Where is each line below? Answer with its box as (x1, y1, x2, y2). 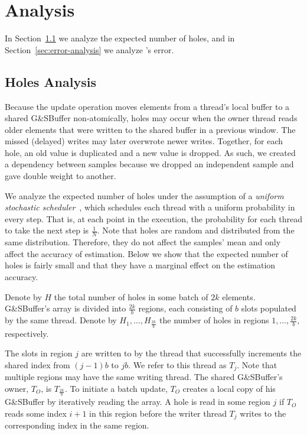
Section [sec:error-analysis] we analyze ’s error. (5, 43, 174, 56)
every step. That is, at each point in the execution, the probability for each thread (5, 212, 302, 225)
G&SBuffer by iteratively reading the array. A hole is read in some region (5, 395, 270, 408)
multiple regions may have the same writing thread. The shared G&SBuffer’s (5, 371, 283, 383)
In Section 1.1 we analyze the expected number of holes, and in (5, 32, 235, 44)
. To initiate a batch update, (64, 382, 168, 394)
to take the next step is (5, 224, 89, 236)
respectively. (5, 327, 49, 339)
